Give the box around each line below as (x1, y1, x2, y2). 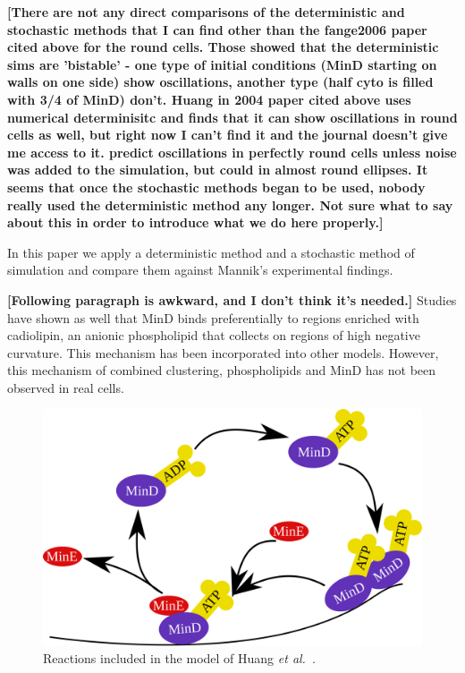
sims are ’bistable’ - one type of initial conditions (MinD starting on (7, 55, 437, 73)
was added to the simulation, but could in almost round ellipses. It (7, 160, 428, 179)
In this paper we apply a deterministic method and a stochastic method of (7, 243, 415, 261)
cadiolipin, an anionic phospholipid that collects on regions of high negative (7, 326, 420, 345)
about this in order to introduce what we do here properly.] (7, 213, 384, 232)
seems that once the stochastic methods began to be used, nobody (7, 177, 426, 196)
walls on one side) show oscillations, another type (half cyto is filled (7, 72, 434, 91)
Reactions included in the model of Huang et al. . (43, 649, 316, 668)
